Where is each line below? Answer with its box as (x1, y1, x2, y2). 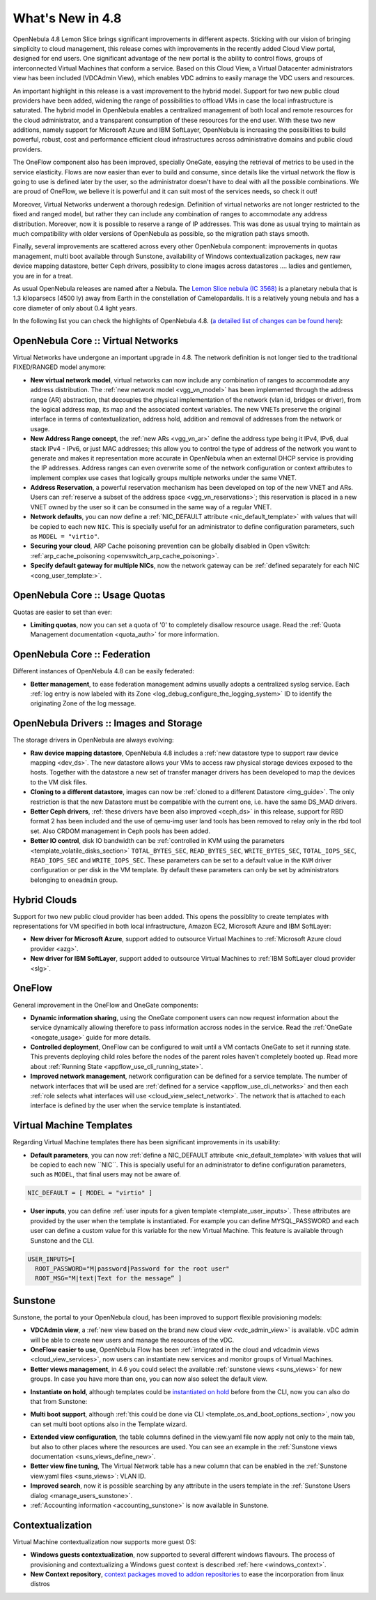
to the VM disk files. (30, 778, 88, 786)
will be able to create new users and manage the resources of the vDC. (30, 1336, 235, 1344)
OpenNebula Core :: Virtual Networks (13, 335, 179, 347)
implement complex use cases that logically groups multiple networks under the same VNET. (30, 473, 297, 481)
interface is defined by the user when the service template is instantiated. (30, 1101, 242, 1109)
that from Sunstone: (30, 1398, 88, 1406)
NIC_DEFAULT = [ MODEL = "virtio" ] (27, 1189, 153, 1197)
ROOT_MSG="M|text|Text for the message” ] (35, 1274, 182, 1283)
